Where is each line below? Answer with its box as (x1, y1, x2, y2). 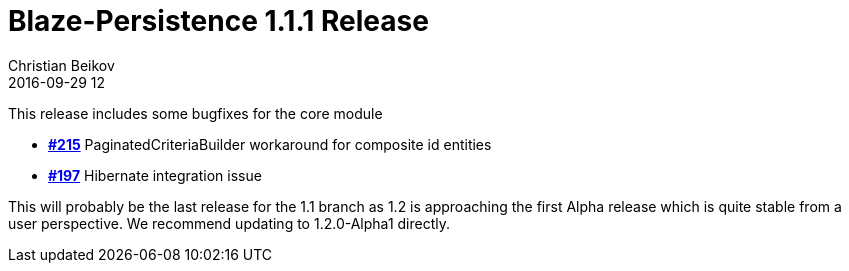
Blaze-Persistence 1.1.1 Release (8, 4, 429, 38)
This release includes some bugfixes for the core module (8, 104, 383, 122)
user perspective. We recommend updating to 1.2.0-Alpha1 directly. (8, 214, 451, 232)
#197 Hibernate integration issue (48, 166, 262, 184)
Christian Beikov (8, 56, 115, 74)
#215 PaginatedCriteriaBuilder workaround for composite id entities (48, 135, 492, 153)
